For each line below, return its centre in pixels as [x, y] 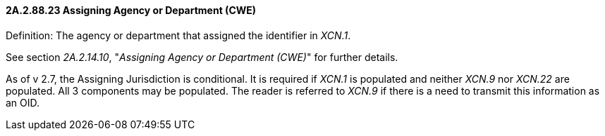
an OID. [23, 102]
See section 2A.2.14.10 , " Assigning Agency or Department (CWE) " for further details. [202, 57]
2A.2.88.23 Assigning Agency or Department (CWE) [131, 10]
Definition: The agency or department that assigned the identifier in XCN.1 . [178, 35]
